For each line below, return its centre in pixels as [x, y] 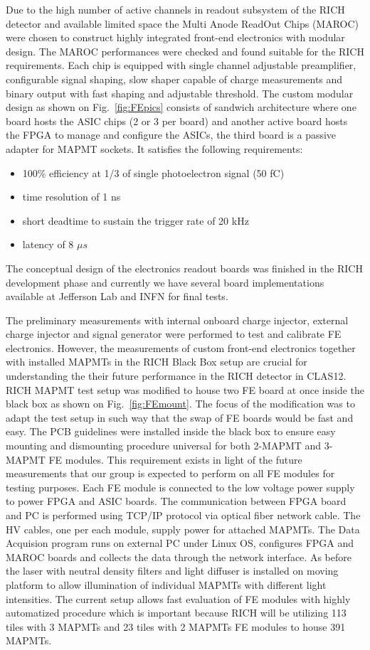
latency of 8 [48, 244]
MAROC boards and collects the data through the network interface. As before [179, 556]
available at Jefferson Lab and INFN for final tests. [117, 296]
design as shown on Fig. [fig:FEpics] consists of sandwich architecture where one [181, 107]
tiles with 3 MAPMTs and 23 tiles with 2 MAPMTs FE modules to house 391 [176, 626]
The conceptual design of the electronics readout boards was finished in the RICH [184, 268]
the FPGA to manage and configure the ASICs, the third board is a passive [171, 135]
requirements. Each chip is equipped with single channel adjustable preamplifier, [181, 65]
